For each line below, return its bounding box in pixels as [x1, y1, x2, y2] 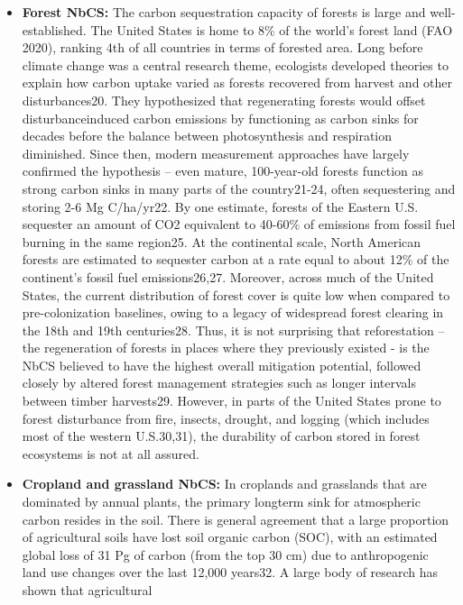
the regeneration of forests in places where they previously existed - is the [22, 338, 430, 357]
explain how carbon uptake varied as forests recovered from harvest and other [22, 73, 453, 92]
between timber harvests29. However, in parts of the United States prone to [22, 391, 441, 410]
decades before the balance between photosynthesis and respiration [22, 126, 393, 145]
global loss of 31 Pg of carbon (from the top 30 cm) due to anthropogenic [22, 545, 429, 564]
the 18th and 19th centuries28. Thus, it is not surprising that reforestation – [22, 320, 445, 339]
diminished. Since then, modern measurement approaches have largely [22, 143, 410, 162]
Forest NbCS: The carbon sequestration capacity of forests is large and [22, 3, 426, 21]
